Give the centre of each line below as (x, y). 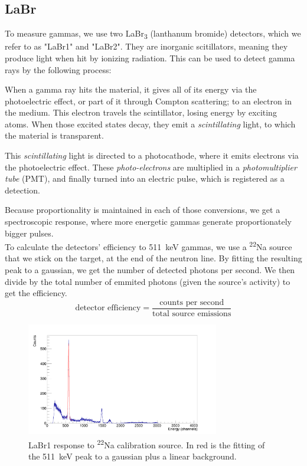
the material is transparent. (54, 135)
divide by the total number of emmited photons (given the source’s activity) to (148, 281)
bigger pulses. (29, 233)
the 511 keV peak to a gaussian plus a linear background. (133, 456)
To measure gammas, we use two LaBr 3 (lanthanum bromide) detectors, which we (153, 34)
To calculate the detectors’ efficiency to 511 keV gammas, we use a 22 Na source (148, 246)
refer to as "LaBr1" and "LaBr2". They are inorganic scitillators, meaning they (146, 46)
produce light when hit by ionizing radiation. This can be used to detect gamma (150, 58)
